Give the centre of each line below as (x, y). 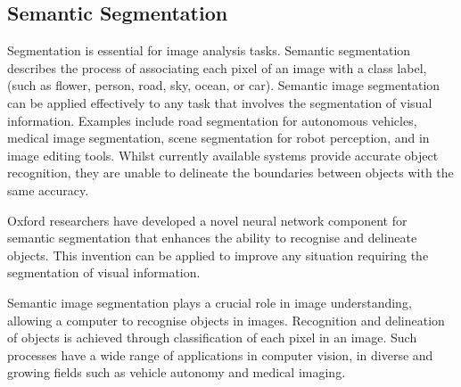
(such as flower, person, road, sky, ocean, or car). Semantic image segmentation (224, 85)
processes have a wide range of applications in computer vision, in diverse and (220, 354)
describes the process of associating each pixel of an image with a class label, (217, 67)
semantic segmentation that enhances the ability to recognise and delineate (212, 238)
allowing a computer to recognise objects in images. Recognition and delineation (226, 320)
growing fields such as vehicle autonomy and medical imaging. (177, 372)
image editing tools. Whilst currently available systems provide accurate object (223, 155)
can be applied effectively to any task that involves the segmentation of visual (220, 102)
